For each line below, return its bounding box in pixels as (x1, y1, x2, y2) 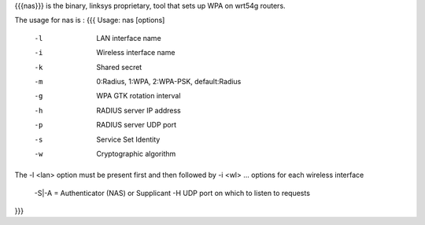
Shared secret (96, 62, 142, 72)
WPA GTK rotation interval (96, 91, 181, 101)
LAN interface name (96, 33, 161, 42)
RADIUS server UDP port (96, 120, 177, 130)
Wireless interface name (96, 48, 176, 57)
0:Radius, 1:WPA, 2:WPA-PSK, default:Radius (96, 76, 242, 86)
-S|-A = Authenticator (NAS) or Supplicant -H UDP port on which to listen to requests (34, 188, 311, 197)
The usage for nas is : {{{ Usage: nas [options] (14, 16, 165, 25)
